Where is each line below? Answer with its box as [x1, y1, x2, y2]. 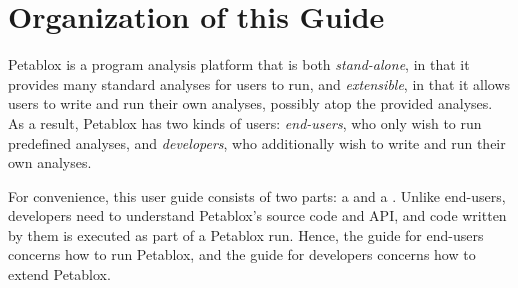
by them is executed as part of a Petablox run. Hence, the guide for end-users [8, 224, 484, 245]
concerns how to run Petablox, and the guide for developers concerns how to [8, 244, 476, 265]
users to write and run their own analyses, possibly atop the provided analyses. [8, 93, 493, 114]
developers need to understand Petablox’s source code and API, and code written [8, 205, 507, 226]
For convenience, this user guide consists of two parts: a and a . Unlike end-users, [8, 185, 506, 206]
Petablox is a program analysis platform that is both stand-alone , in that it [8, 54, 470, 75]
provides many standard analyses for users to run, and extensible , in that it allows [8, 73, 511, 94]
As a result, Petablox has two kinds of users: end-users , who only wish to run [8, 112, 482, 133]
